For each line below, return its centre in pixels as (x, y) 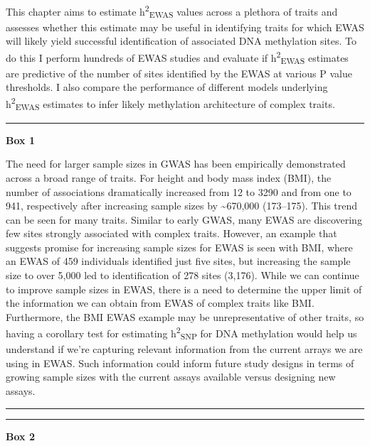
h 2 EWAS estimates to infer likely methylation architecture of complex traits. (170, 103)
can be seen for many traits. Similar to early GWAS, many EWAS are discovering (184, 219)
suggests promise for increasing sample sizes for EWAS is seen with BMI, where (179, 247)
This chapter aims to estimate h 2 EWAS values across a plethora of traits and (172, 11)
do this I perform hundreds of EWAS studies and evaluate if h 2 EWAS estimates (177, 57)
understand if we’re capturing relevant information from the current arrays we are (184, 349)
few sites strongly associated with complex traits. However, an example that (171, 233)
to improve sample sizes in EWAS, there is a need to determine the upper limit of (184, 289)
